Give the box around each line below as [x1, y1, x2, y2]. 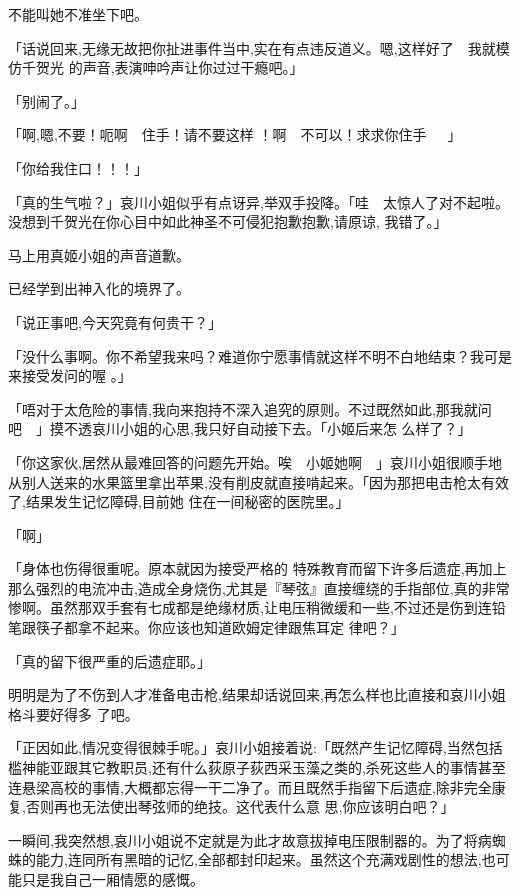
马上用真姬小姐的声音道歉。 [8, 244, 190, 265]
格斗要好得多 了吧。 [8, 703, 139, 724]
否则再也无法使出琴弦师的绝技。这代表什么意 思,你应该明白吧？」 [25, 796, 455, 817]
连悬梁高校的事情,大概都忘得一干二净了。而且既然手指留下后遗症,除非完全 [8, 776, 492, 797]
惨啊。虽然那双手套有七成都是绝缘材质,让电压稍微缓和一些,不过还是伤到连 [8, 597, 492, 618]
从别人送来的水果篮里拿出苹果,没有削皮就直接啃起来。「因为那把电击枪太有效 [8, 471, 509, 492]
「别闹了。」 [8, 90, 85, 111]
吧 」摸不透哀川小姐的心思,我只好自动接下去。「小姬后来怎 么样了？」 [8, 418, 472, 439]
